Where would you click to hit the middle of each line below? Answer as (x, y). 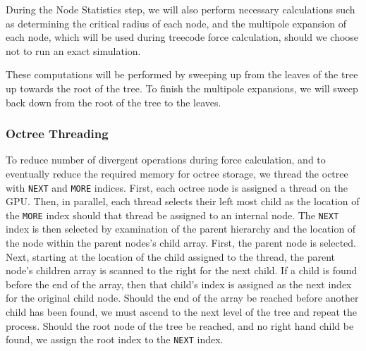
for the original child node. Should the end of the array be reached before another (182, 298)
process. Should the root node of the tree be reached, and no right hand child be (180, 325)
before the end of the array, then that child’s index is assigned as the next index (179, 284)
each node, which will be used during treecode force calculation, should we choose (182, 37)
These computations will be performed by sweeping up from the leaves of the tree (182, 74)
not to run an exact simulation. (73, 50)
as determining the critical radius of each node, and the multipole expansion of (176, 23)
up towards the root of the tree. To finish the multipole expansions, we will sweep (182, 88)
